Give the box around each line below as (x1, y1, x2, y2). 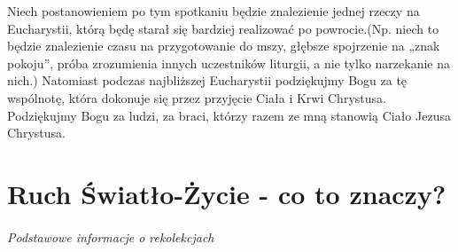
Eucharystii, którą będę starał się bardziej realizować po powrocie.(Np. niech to (7, 19, 439, 37)
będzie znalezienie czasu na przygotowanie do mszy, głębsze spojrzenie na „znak (7, 36, 440, 55)
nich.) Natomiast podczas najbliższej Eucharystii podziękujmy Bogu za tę (7, 71, 408, 90)
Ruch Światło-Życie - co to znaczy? (7, 175, 446, 211)
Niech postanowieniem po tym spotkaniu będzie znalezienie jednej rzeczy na (7, 2, 420, 20)
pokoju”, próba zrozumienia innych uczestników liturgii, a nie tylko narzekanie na (7, 53, 450, 72)
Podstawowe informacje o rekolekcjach (7, 227, 214, 246)
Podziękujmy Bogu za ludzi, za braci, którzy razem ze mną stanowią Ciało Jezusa (7, 106, 451, 124)
